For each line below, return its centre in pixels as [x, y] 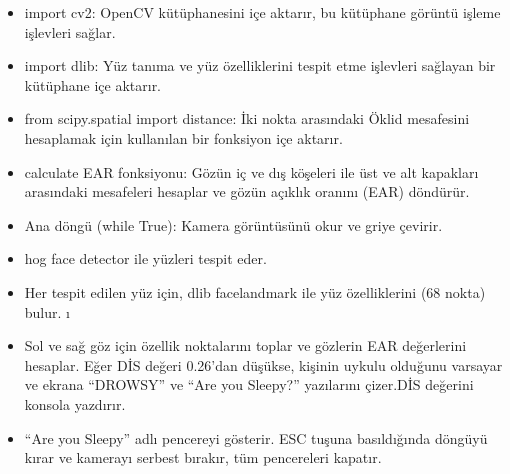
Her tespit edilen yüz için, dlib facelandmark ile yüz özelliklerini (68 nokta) [255, 291]
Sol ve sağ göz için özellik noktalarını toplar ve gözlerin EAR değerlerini [245, 345]
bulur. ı [47, 311]
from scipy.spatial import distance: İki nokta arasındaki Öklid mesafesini [247, 118]
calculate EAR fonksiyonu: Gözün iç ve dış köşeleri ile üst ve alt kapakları [251, 171]
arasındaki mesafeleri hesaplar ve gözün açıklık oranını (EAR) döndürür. [247, 191]
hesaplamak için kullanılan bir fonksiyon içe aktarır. [183, 137]
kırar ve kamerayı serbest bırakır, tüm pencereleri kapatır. [203, 457]
